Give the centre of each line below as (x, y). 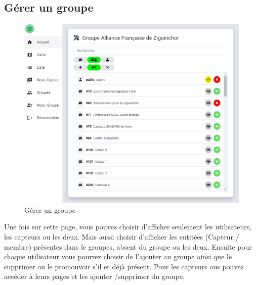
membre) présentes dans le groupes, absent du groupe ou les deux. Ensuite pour (128, 246)
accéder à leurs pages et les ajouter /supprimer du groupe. (95, 276)
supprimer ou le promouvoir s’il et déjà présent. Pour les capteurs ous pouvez (124, 266)
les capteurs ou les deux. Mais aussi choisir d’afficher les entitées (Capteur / (122, 237)
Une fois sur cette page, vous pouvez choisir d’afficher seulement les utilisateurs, (128, 227)
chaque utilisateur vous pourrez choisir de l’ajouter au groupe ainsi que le (118, 256)
